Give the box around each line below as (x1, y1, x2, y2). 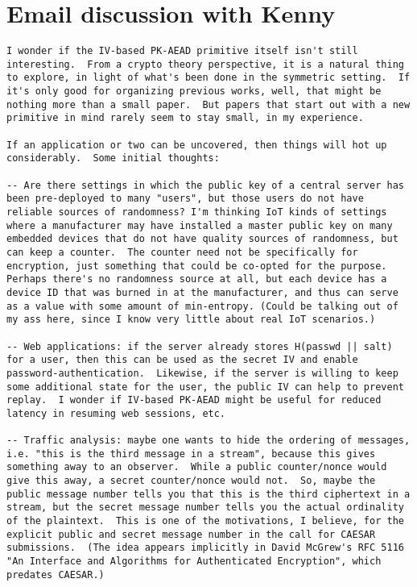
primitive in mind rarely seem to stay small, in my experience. (6, 112, 364, 124)
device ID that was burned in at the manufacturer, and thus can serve (6, 286, 398, 298)
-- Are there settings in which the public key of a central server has (6, 179, 404, 191)
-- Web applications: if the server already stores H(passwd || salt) (6, 340, 393, 352)
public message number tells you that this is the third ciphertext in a (6, 488, 411, 500)
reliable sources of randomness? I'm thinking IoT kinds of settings (6, 206, 387, 218)
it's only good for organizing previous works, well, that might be (6, 85, 382, 98)
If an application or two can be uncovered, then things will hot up (6, 139, 387, 151)
